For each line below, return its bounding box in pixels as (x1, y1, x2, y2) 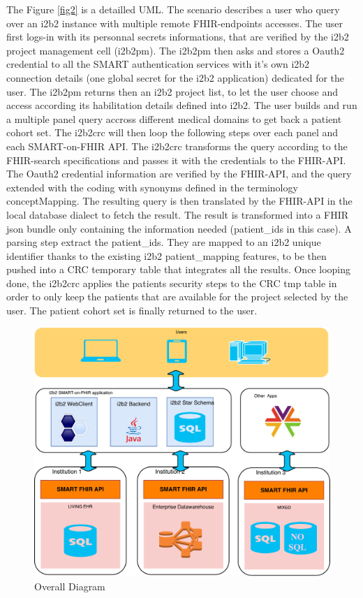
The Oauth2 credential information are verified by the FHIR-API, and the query (6, 166, 352, 181)
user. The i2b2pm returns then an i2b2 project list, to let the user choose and (6, 84, 339, 99)
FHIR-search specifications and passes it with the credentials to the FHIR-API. (6, 152, 346, 167)
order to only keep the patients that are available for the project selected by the (6, 289, 348, 304)
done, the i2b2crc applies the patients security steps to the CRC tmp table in (6, 275, 337, 290)
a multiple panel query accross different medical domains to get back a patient (6, 111, 342, 126)
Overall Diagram (34, 578, 105, 593)
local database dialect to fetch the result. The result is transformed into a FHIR (6, 207, 349, 221)
